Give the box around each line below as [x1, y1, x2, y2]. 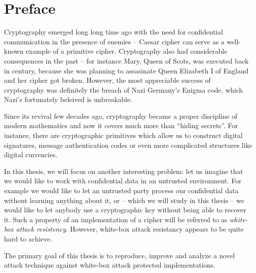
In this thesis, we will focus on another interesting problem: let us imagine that [4, 166, 243, 176]
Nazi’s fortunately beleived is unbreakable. [4, 94, 133, 104]
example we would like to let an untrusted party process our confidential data [4, 185, 239, 196]
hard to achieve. [4, 234, 52, 243]
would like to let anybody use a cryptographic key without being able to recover [4, 205, 247, 215]
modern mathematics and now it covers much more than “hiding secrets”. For [4, 120, 238, 131]
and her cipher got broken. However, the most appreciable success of [4, 75, 211, 85]
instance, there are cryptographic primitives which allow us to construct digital [4, 130, 243, 140]
